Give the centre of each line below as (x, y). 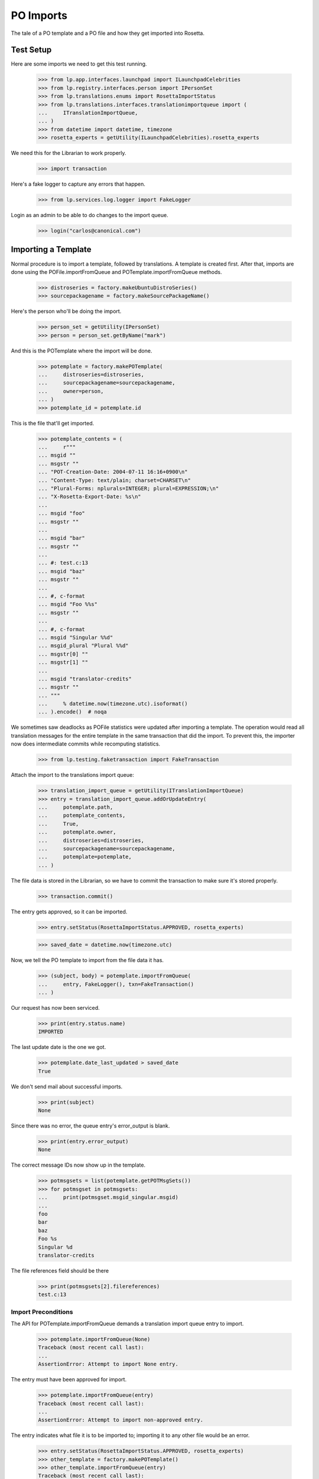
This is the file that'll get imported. (53, 423)
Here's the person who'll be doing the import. (66, 311)
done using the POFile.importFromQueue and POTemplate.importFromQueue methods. (116, 272)
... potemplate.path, (76, 807)
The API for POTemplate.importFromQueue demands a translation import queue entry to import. (127, 1323)
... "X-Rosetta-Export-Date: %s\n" (89, 497)
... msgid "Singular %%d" (76, 637)
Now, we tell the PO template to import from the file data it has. (87, 960)
